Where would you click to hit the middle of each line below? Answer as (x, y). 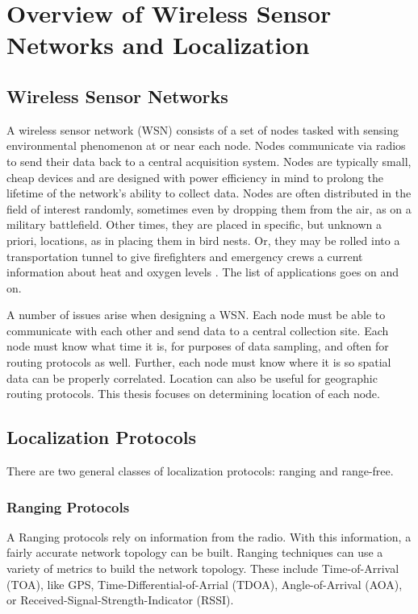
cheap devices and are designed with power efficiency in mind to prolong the (195, 177)
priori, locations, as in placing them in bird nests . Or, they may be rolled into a (203, 240)
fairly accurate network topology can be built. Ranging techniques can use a (195, 552)
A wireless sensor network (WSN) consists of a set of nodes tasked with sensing (203, 129)
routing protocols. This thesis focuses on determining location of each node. (193, 394)
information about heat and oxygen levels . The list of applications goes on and (203, 272)
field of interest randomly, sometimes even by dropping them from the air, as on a (209, 208)
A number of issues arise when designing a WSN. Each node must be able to (196, 315)
